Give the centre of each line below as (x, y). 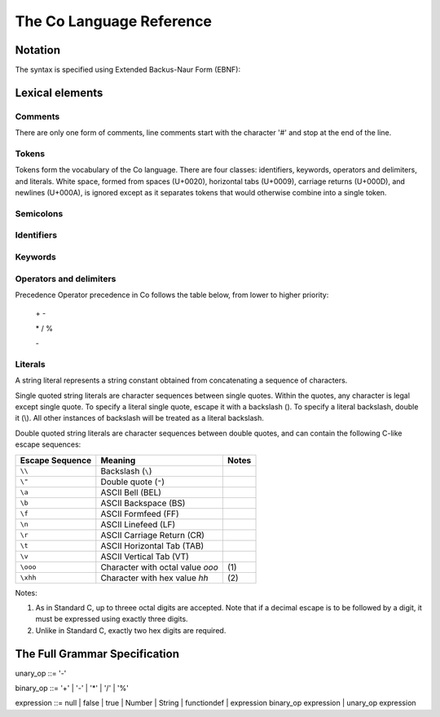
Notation (38, 50)
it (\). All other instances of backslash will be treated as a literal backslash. (140, 418)
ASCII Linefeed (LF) (138, 524)
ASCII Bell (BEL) (131, 492)
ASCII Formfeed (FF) (140, 514)
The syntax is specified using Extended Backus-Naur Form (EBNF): (128, 70)
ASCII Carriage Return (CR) (153, 535)
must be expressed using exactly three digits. (112, 619)
